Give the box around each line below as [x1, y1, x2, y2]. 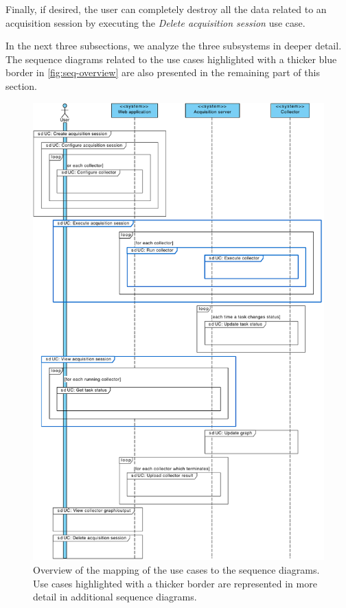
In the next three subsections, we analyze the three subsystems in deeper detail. [5, 38, 342, 53]
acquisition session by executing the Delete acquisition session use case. [5, 15, 305, 30]
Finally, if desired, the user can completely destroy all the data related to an [5, 2, 327, 16]
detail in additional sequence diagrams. [33, 589, 197, 604]
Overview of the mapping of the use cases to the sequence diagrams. [33, 563, 320, 577]
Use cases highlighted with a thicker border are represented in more [33, 576, 317, 590]
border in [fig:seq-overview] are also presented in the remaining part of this [5, 65, 320, 80]
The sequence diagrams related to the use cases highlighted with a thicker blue [5, 51, 337, 66]
